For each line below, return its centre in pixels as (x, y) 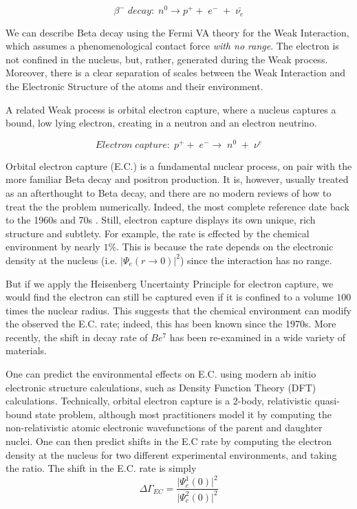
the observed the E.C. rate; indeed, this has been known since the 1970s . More (171, 324)
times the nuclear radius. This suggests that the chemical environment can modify (178, 310)
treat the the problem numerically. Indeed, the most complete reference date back (177, 206)
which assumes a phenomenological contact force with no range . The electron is (172, 46)
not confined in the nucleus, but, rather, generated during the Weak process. (167, 59)
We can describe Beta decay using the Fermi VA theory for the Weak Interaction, (177, 32)
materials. (26, 350)
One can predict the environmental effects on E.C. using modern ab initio (161, 374)
